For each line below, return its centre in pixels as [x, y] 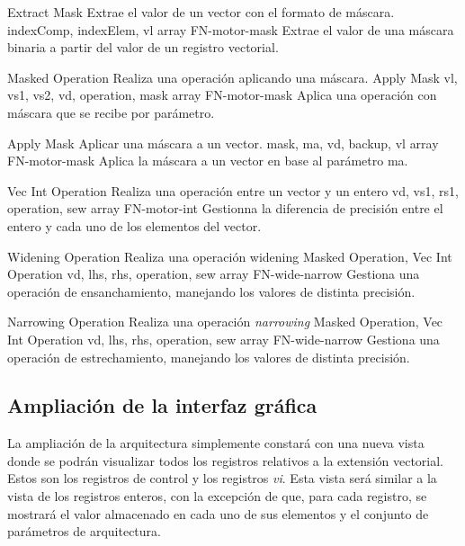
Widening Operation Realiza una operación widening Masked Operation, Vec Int [230, 256]
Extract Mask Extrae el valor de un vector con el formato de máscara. [201, 12]
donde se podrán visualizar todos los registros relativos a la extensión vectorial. [226, 460]
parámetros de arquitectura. [84, 531]
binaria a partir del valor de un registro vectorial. [143, 47]
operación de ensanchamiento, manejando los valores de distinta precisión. [211, 291]
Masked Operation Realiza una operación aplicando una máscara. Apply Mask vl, [232, 77]
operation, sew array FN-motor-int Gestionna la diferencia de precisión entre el [225, 208]
